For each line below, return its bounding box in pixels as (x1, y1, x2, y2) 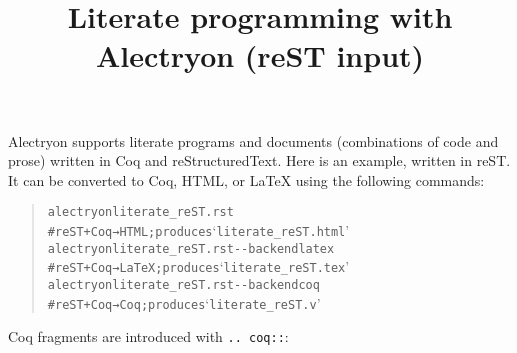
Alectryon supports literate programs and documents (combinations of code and (8, 130, 499, 151)
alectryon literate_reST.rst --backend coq (47, 277, 320, 292)
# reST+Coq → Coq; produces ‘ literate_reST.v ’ (47, 292, 321, 313)
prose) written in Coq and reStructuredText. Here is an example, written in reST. (8, 150, 511, 171)
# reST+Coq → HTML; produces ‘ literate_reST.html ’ (47, 220, 350, 240)
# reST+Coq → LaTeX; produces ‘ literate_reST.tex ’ (47, 256, 350, 277)
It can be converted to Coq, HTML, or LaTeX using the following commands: (8, 169, 485, 190)
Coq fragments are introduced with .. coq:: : (8, 326, 289, 347)
